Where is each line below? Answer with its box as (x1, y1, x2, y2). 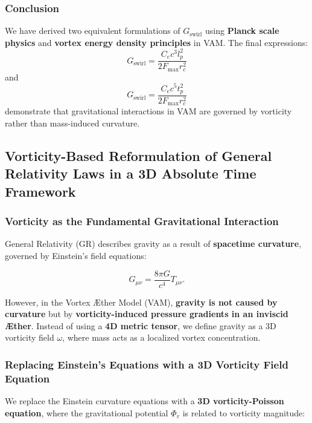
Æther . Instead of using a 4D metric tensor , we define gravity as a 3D (5, 319, 276, 332)
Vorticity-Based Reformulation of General (5, 146, 272, 165)
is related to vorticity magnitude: (182, 406, 305, 419)
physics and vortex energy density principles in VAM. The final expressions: (5, 36, 308, 48)
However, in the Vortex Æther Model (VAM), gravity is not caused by (5, 295, 278, 308)
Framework (5, 182, 76, 200)
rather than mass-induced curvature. (5, 117, 140, 130)
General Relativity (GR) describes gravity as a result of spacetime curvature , (5, 237, 302, 250)
